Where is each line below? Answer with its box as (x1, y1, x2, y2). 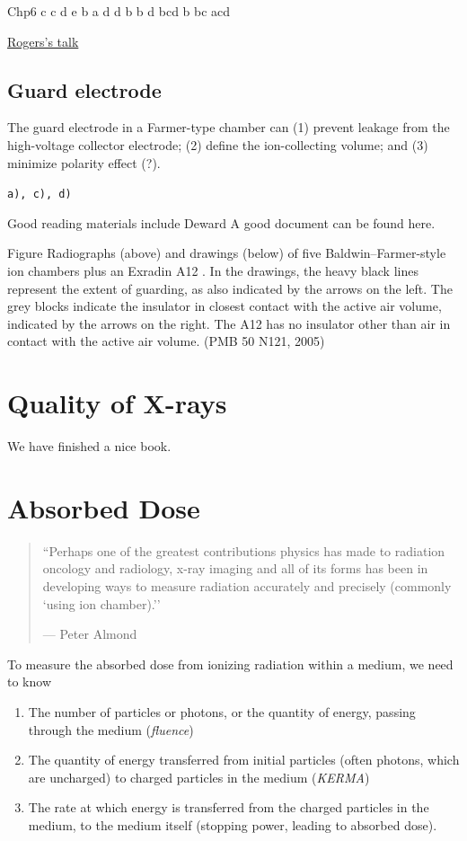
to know (7, 672, 51, 691)
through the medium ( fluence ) (28, 720, 194, 739)
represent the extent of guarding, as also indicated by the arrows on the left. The (7, 279, 453, 297)
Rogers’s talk (7, 31, 79, 50)
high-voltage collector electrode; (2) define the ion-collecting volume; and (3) (7, 135, 428, 154)
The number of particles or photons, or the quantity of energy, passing (28, 702, 416, 721)
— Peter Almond (42, 624, 137, 643)
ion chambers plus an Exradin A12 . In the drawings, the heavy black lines (7, 261, 419, 280)
